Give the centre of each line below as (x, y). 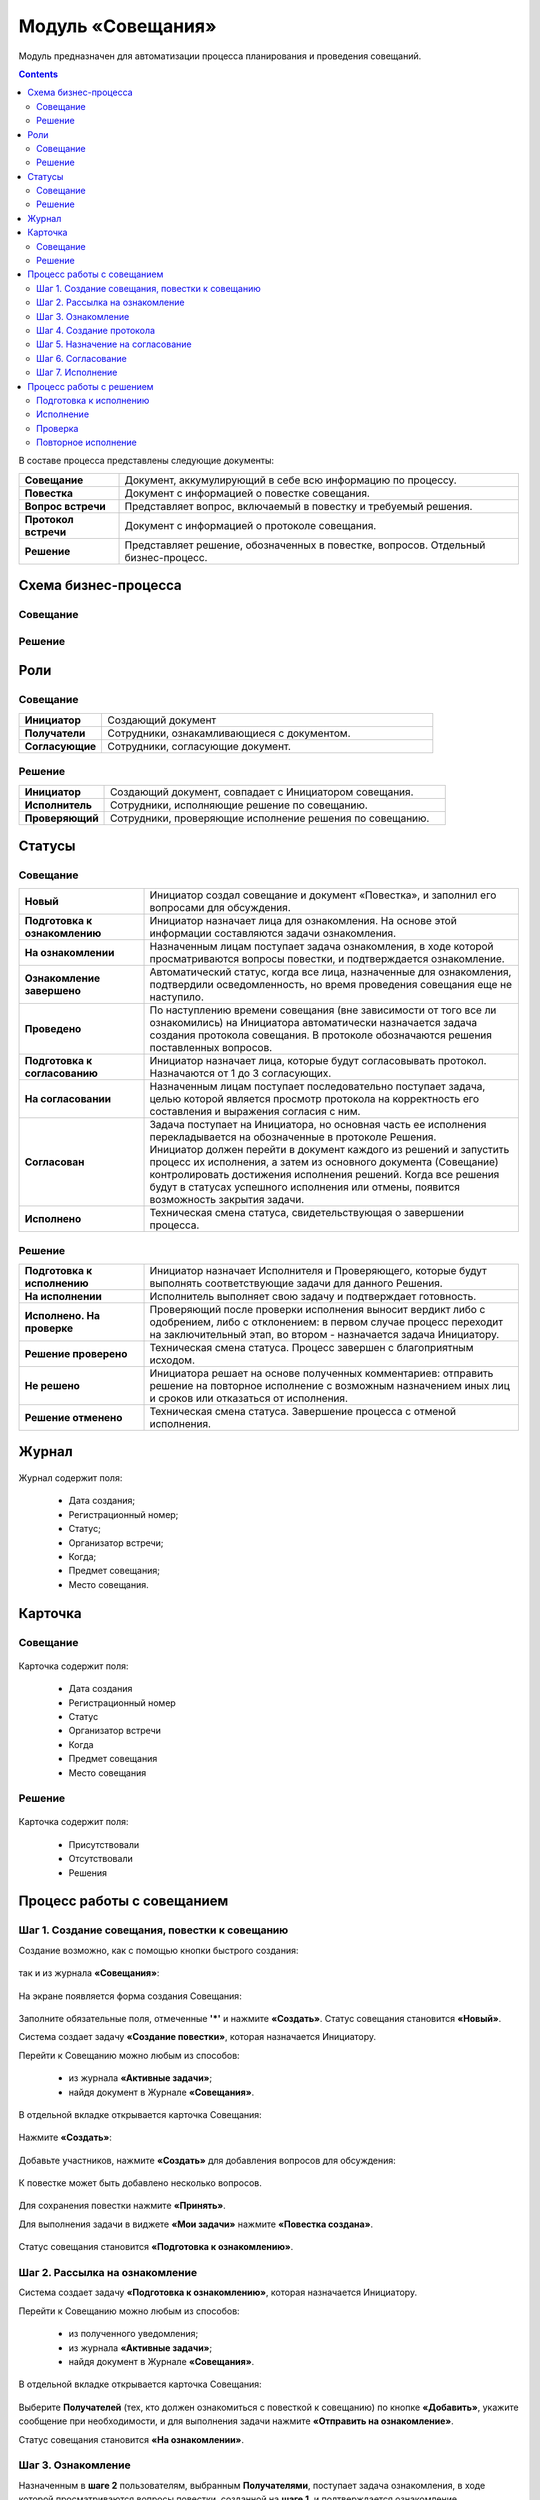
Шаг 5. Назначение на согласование (114, 344)
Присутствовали (104, 1844)
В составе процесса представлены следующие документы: (146, 461)
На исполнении (63, 1297)
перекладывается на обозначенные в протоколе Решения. (293, 1137)
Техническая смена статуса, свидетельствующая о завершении (307, 1213)
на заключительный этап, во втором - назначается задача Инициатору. (324, 1335)
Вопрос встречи (65, 506)
